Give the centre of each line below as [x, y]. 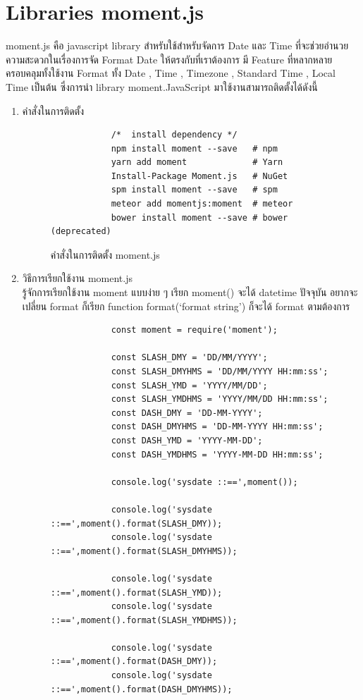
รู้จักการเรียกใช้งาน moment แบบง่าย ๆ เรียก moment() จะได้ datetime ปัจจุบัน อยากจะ [190, 292]
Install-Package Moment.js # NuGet [199, 176]
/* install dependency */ [174, 135]
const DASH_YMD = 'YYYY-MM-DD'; [187, 440]
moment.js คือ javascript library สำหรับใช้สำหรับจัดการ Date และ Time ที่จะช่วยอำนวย [177, 45]
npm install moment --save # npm [194, 148]
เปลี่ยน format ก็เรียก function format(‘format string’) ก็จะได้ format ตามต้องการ [186, 306]
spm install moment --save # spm [194, 190]
